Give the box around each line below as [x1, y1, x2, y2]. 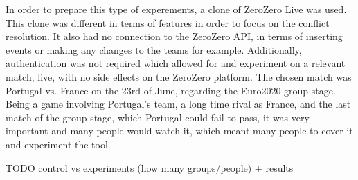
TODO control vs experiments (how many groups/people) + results [6, 160, 294, 174]
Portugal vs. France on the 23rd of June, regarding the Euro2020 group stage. [6, 83, 336, 97]
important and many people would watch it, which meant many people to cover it [6, 123, 353, 138]
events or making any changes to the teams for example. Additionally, [6, 42, 302, 57]
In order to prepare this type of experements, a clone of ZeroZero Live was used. [6, 2, 347, 16]
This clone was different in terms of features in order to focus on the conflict [6, 15, 330, 30]
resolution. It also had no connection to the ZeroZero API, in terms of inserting [6, 29, 343, 43]
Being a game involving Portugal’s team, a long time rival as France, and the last [6, 97, 351, 111]
